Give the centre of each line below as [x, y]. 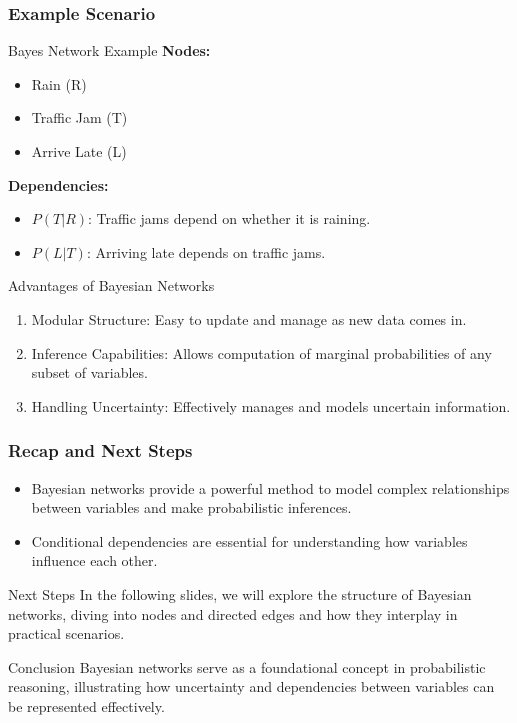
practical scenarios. [66, 633]
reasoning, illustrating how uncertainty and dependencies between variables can [251, 686]
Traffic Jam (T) [79, 117]
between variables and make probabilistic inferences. [191, 507]
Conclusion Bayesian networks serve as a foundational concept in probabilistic [247, 666]
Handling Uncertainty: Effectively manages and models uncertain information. [271, 405]
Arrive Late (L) [79, 151]
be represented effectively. [86, 705]
